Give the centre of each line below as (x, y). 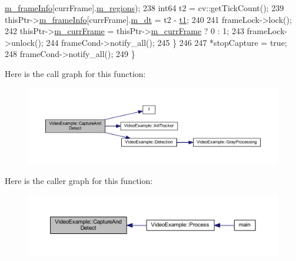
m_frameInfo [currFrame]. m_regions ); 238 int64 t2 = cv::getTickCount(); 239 (144, 8)
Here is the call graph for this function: (75, 73)
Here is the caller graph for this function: (79, 180)
